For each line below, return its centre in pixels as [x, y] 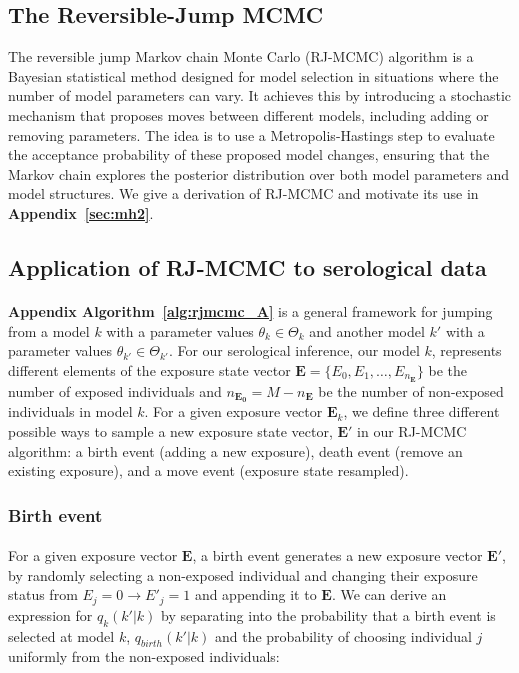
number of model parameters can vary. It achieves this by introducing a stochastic [260, 95]
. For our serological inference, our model [294, 350]
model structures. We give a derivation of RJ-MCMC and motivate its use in [243, 193]
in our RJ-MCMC [412, 431]
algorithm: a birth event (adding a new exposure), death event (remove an [235, 450]
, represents [466, 350]
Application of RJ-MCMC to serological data [247, 266]
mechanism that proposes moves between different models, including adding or [248, 114]
